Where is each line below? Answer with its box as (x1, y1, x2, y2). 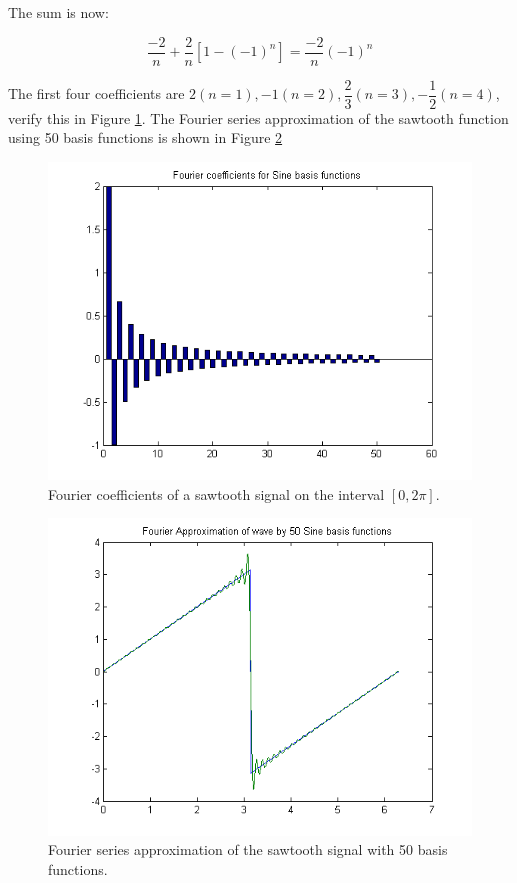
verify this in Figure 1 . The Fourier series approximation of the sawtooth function (8, 107, 509, 128)
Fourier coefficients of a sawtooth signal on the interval (48, 483, 385, 504)
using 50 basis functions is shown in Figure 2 (8, 127, 283, 148)
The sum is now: (8, 2, 109, 22)
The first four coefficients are (8, 83, 185, 104)
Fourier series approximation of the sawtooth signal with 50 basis (48, 839, 448, 860)
